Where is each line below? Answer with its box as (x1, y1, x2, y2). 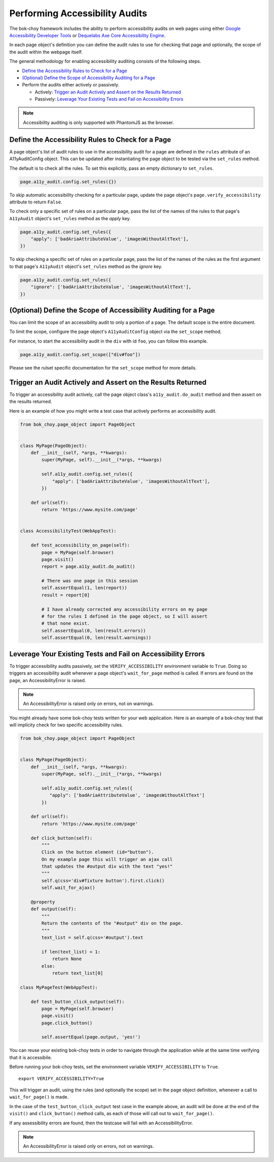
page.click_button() (41, 1020, 93, 1026)
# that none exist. (41, 621, 90, 626)
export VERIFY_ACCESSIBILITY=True (18, 1076, 104, 1081)
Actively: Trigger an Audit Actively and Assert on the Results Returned (35, 89, 181, 95)
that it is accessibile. (9, 1054, 52, 1060)
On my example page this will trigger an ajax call (41, 857, 173, 862)
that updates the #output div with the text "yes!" (41, 864, 173, 869)
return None (52, 956, 82, 962)
